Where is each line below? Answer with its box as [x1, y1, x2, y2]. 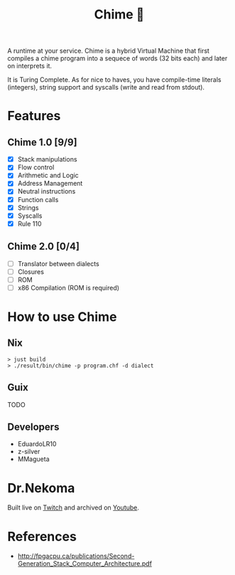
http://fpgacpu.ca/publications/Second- [17, 552, 135, 561]
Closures [17, 267, 45, 276]
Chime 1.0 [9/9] [7, 136, 77, 148]
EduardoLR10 [17, 440, 57, 448]
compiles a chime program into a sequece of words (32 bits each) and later [7, 54, 228, 63]
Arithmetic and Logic [17, 171, 80, 180]
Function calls [17, 195, 59, 204]
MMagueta [17, 455, 50, 463]
